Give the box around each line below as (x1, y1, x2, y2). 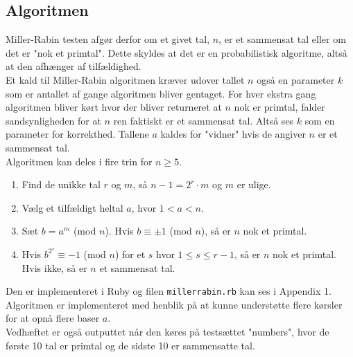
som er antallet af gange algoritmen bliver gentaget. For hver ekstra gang (6, 86, 316, 100)
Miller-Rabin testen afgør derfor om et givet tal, (6, 32, 210, 46)
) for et (114, 246, 146, 261)
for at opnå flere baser (6, 311, 100, 325)
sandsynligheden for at (6, 113, 101, 127)
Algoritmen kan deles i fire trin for (6, 154, 153, 168)
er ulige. (236, 177, 271, 192)
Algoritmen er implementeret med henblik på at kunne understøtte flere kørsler (6, 297, 343, 311)
